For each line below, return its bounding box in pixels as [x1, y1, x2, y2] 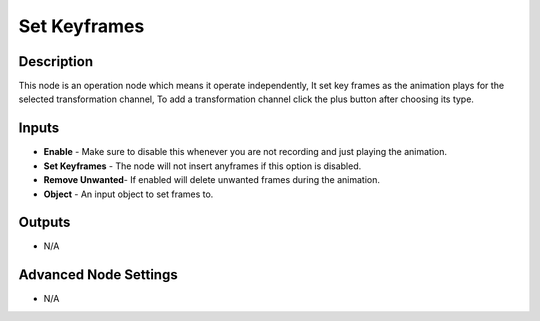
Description [18, 53, 94, 70]
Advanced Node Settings [18, 266, 179, 284]
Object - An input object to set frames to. [43, 188, 214, 200]
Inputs [18, 120, 60, 137]
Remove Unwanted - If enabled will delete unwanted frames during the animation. [43, 174, 380, 186]
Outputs [18, 214, 71, 231]
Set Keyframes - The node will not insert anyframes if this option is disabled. [43, 160, 362, 172]
